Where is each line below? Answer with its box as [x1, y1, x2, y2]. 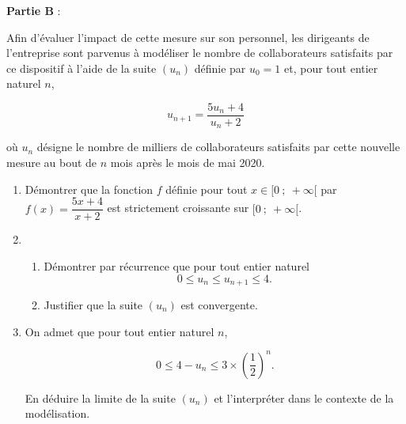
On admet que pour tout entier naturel [25, 323, 214, 339]
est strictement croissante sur [107, 199, 249, 216]
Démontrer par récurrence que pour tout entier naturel [44, 257, 309, 274]
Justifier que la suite [44, 296, 143, 312]
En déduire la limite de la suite [25, 389, 176, 406]
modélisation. [25, 405, 90, 422]
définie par [194, 59, 246, 76]
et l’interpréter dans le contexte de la [214, 389, 394, 406]
